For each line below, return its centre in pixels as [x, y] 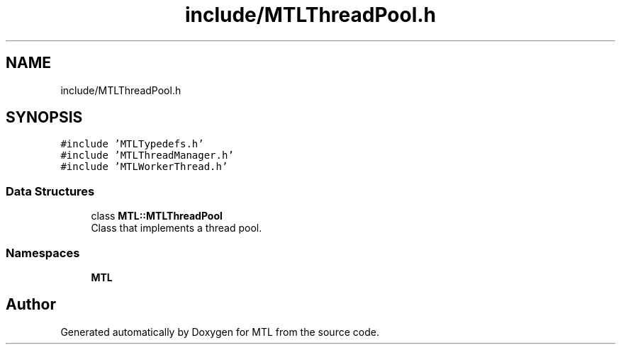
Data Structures [50, 191]
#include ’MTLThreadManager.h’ [147, 156]
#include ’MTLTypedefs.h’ [132, 144]
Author [31, 305]
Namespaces [43, 253]
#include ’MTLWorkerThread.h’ [144, 167]
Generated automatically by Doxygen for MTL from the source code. [220, 332]
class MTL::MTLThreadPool [157, 216]
